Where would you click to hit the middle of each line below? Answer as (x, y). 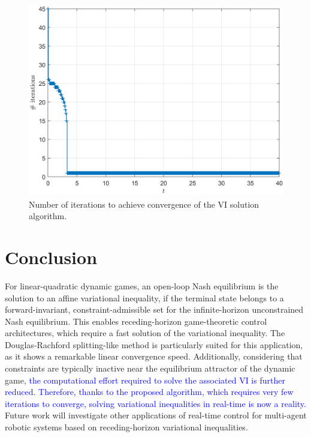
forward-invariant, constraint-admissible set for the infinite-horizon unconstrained (154, 309)
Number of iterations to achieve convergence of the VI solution (144, 204)
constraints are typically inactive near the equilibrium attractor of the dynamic (150, 368)
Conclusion (51, 257)
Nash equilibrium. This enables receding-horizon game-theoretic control (136, 321)
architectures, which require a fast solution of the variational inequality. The (145, 333)
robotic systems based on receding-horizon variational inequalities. (126, 427)
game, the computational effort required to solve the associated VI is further (145, 380)
